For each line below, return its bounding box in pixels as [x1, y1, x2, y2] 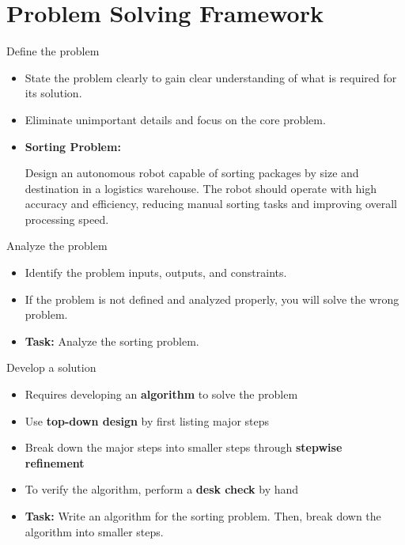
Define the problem [6, 43, 100, 59]
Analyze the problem [6, 237, 108, 254]
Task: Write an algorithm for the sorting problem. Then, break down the [25, 508, 381, 524]
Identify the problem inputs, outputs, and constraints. [25, 264, 287, 281]
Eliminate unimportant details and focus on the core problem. [25, 111, 326, 127]
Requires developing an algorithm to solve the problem [25, 386, 298, 403]
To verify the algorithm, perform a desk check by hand [25, 481, 299, 498]
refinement [25, 454, 85, 471]
